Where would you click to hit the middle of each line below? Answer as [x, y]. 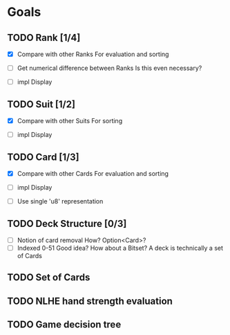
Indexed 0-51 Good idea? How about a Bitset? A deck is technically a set [120, 248]
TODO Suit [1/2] [41, 104]
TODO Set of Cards [49, 278]
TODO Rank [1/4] [44, 38]
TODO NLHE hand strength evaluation [90, 301]
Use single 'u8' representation [60, 201]
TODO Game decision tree [64, 325]
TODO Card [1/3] [43, 157]
